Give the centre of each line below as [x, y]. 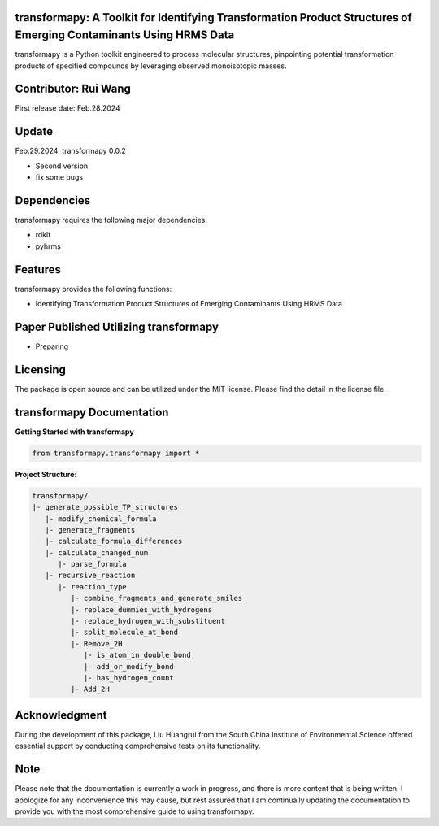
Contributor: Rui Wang [73, 89]
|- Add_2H [90, 689]
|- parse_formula [93, 564]
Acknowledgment [61, 715]
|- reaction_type [93, 587]
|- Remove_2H [96, 643]
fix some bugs [59, 177]
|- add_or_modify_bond [128, 666]
